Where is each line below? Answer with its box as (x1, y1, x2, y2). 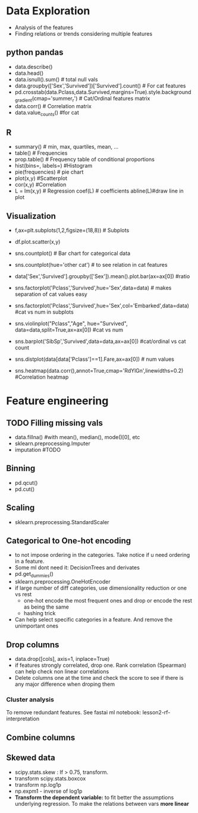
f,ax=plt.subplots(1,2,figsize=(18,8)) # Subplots (14, 226, 130, 234)
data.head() (14, 70, 43, 77)
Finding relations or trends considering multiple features (14, 30, 153, 37)
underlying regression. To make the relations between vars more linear (14, 800, 189, 807)
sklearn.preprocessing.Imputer (14, 440, 90, 447)
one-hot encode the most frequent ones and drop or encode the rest (23, 597, 192, 604)
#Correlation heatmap (14, 373, 69, 380)
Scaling (6, 503, 35, 513)
